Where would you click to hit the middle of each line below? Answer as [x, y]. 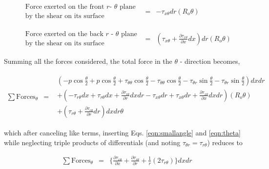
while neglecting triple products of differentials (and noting [92, 142]
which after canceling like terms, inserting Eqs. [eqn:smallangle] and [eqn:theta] [122, 132]
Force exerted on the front [65, 7]
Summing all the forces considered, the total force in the [88, 61]
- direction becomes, [210, 61]
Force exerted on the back [64, 34]
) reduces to [225, 142]
